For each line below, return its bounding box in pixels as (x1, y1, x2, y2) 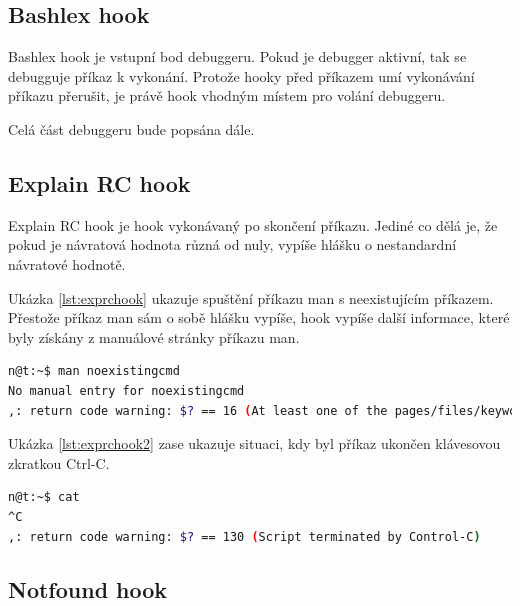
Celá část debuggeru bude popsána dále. (8, 118, 255, 139)
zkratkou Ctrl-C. (8, 452, 110, 473)
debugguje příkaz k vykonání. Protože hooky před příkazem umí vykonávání (8, 65, 475, 86)
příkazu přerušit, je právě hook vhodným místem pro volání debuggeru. (8, 85, 446, 106)
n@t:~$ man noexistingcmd (8, 364, 180, 379)
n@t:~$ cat (8, 490, 80, 505)
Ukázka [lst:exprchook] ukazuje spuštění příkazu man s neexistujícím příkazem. (8, 287, 494, 308)
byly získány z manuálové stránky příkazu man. (8, 326, 300, 347)
